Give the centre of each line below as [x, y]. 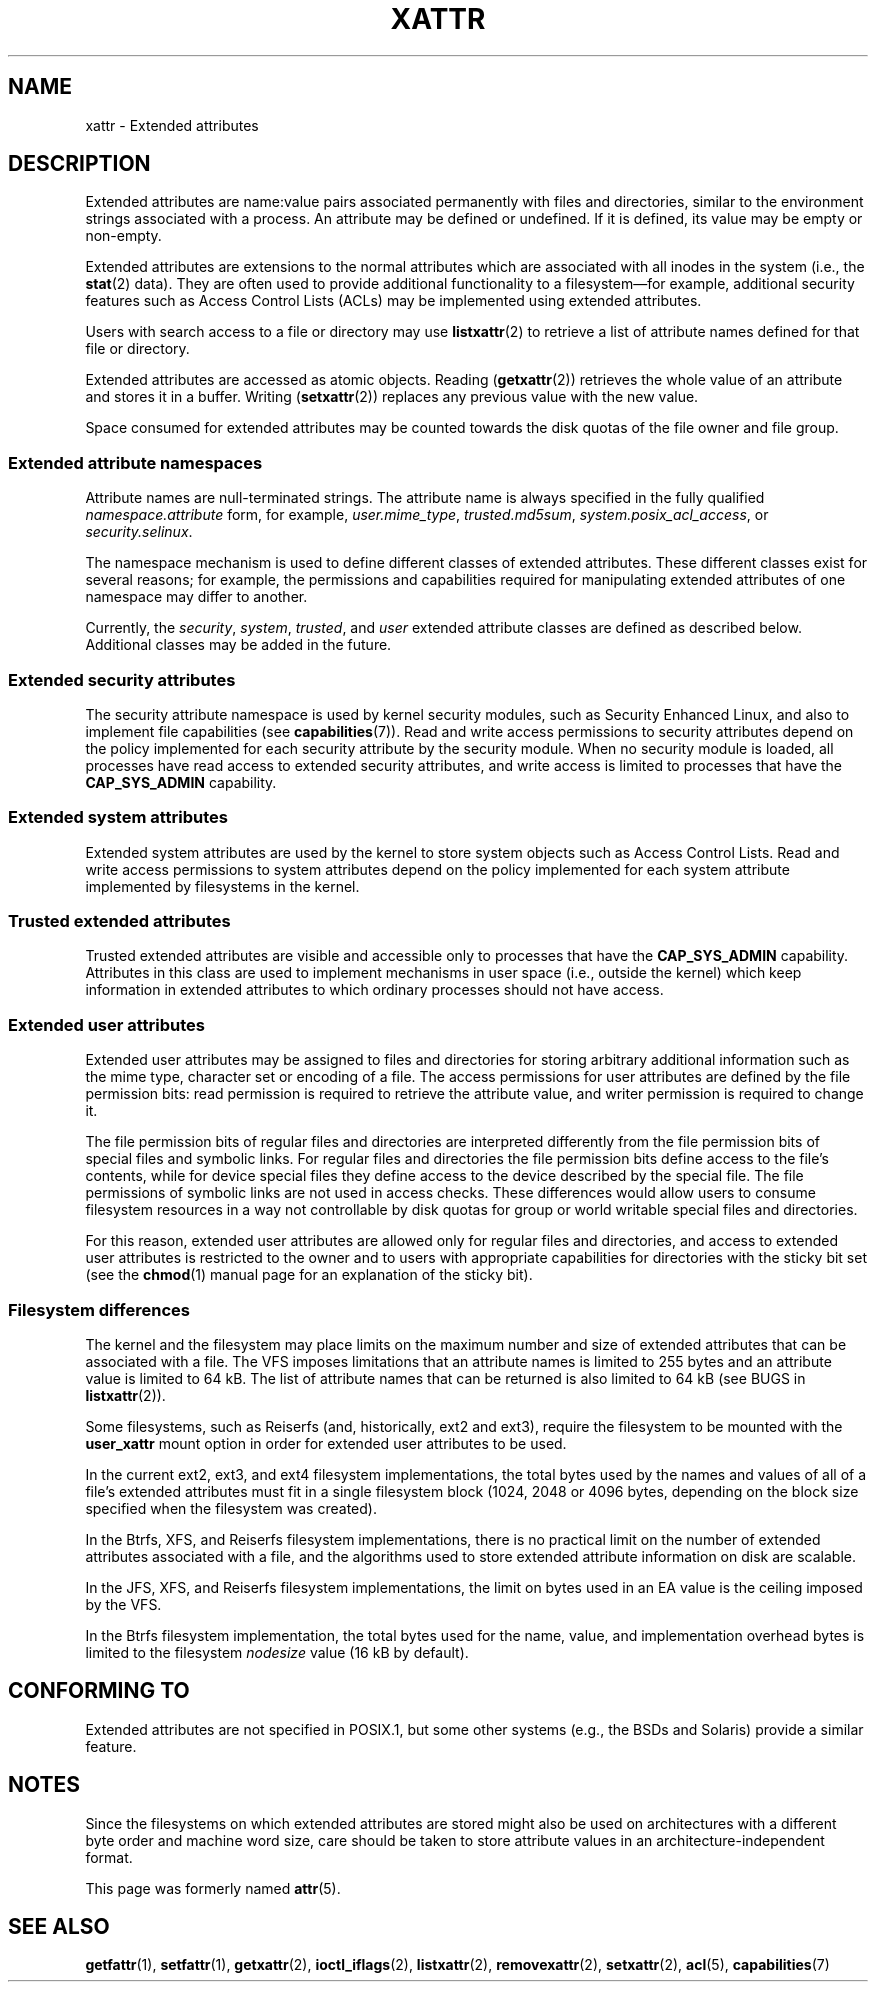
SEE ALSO [59, 1927]
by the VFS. [123, 1604]
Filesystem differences [99, 1309]
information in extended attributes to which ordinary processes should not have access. [374, 990]
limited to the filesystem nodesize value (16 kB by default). [277, 1652]
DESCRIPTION [79, 164]
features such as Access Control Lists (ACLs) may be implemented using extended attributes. [393, 301]
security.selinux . [139, 532]
